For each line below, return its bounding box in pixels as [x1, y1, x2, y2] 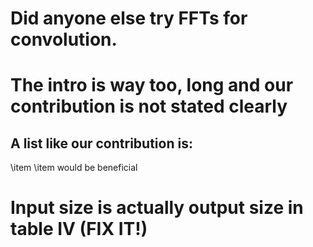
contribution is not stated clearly [10, 95, 288, 118]
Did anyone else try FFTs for [10, 7, 248, 30]
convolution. [10, 28, 118, 51]
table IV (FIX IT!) [10, 218, 148, 241]
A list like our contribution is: [10, 135, 193, 152]
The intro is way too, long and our [10, 74, 294, 97]
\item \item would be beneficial [10, 162, 138, 174]
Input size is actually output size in [10, 197, 304, 219]
